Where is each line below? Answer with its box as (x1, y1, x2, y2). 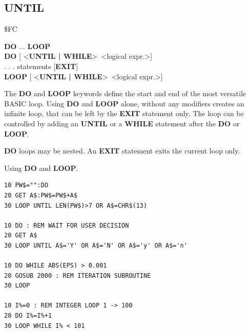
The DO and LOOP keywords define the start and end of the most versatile (4, 88, 246, 99)
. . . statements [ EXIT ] (4, 60, 78, 71)
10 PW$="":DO (4, 182, 48, 189)
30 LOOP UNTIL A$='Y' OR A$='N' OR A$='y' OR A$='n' (4, 241, 187, 249)
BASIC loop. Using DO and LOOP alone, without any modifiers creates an (4, 98, 244, 108)
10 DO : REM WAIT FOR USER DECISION (4, 222, 129, 229)
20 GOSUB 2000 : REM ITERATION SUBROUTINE (4, 272, 151, 279)
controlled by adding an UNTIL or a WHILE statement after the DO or (4, 118, 240, 128)
